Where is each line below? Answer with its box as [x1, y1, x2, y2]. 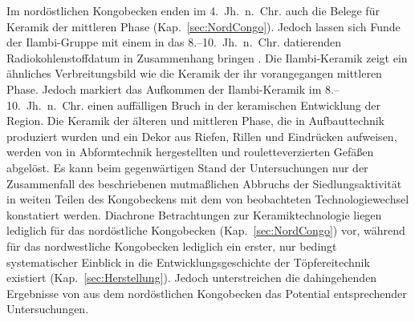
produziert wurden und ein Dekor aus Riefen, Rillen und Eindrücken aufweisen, [6, 127, 397, 144]
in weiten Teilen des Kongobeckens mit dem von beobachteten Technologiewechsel [6, 191, 409, 207]
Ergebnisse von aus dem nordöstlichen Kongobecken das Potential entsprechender [6, 284, 407, 301]
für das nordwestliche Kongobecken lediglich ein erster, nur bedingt [6, 237, 337, 254]
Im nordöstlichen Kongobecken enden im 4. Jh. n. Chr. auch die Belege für [6, 2, 380, 18]
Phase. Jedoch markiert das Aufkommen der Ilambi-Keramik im [6, 80, 322, 97]
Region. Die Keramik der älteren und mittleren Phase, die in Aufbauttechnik [6, 112, 385, 129]
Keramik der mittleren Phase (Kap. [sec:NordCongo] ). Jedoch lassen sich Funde [6, 18, 401, 34]
